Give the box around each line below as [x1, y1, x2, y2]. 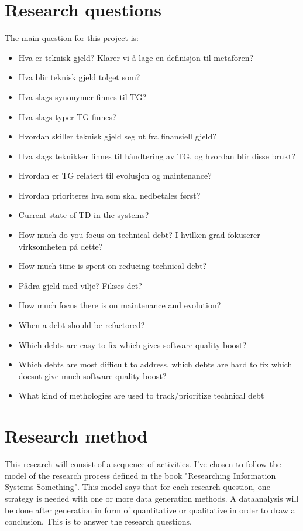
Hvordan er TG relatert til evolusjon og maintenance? [18, 169, 212, 182]
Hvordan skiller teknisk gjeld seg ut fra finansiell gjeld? [18, 130, 216, 142]
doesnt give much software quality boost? [18, 369, 167, 382]
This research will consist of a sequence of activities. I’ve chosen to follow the [5, 458, 281, 470]
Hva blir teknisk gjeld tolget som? [18, 71, 140, 83]
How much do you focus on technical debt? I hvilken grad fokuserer [18, 229, 260, 241]
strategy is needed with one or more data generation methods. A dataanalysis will [5, 492, 299, 504]
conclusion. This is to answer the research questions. [5, 515, 192, 527]
